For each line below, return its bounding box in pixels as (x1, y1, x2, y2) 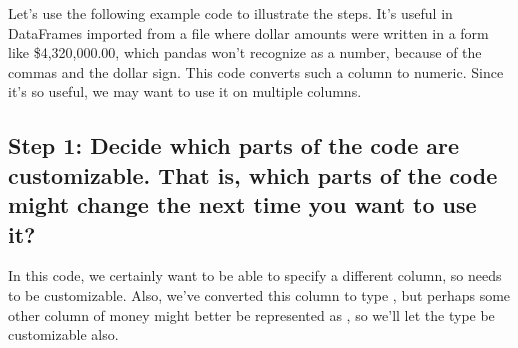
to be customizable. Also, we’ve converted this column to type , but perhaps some (8, 284, 511, 305)
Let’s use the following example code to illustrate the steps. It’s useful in (8, 3, 453, 23)
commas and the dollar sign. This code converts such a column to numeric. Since (8, 61, 504, 82)
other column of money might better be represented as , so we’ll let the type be (8, 304, 495, 325)
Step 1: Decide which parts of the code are (8, 130, 460, 161)
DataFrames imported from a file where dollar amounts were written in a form (8, 22, 489, 43)
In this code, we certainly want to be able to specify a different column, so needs (8, 265, 502, 286)
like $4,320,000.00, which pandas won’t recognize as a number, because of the (8, 42, 482, 63)
